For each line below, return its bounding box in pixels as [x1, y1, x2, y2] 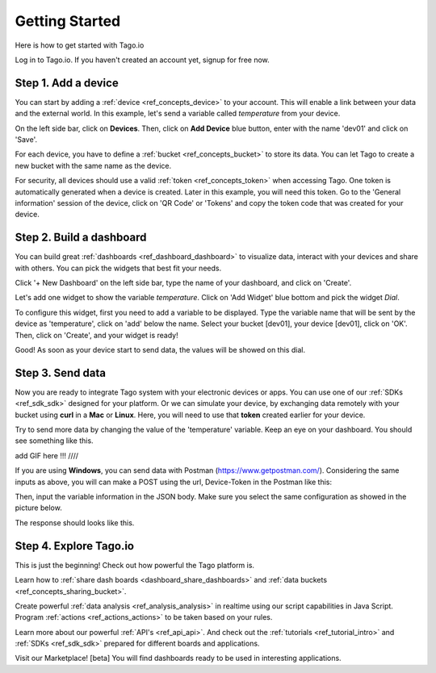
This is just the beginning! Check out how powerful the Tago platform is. [15, 560, 254, 570]
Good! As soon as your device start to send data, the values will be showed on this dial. [15, 345, 306, 354]
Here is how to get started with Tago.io [15, 40, 145, 50]
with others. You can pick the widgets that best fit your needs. [15, 263, 222, 273]
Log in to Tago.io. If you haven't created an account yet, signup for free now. [15, 55, 270, 65]
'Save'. [15, 135, 38, 144]
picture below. [15, 503, 62, 512]
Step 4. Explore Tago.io [15, 539, 135, 553]
